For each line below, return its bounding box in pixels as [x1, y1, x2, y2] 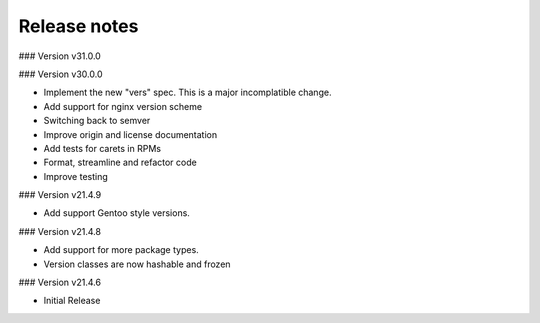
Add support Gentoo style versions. [43, 207, 190, 219]
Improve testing [43, 170, 109, 182]
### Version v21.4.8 [18, 225, 102, 237]
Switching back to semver [43, 115, 151, 127]
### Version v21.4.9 [18, 189, 102, 201]
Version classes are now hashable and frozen [43, 258, 231, 270]
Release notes [18, 15, 139, 37]
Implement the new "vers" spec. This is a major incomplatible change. [43, 86, 332, 99]
